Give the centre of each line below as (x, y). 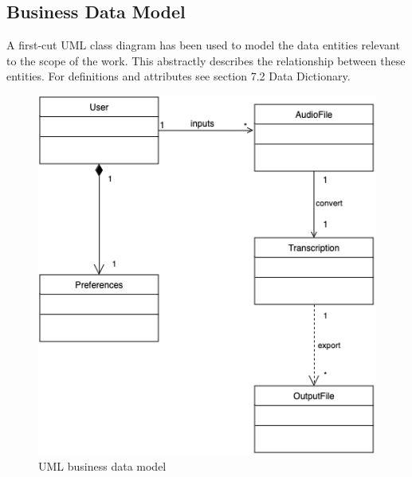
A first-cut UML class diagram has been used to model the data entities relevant (203, 45)
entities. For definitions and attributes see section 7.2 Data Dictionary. (179, 76)
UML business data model (102, 465)
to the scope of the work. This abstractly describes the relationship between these (206, 60)
